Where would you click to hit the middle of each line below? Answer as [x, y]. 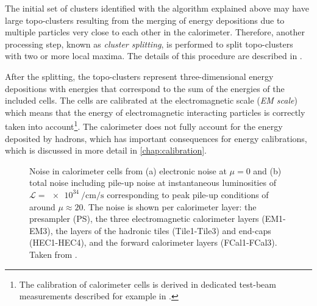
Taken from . [53, 254]
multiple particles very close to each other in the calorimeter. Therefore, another [155, 32]
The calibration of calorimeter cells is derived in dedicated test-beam [148, 284]
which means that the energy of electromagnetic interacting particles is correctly [155, 112]
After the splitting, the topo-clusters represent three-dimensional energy [139, 76]
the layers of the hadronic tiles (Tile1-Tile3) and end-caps [163, 230]
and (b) [267, 170]
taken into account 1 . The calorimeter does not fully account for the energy [144, 125]
